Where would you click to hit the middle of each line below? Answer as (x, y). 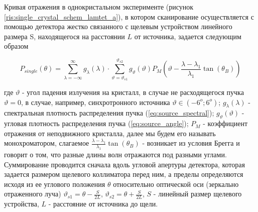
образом (16, 46)
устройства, (22, 204)
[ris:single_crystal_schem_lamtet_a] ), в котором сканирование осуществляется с (129, 16)
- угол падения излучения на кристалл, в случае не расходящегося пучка (133, 92)
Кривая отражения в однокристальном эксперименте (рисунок (99, 7)
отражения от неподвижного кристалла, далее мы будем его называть (110, 133)
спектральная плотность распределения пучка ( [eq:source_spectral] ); (109, 113)
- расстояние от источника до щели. (103, 204)
